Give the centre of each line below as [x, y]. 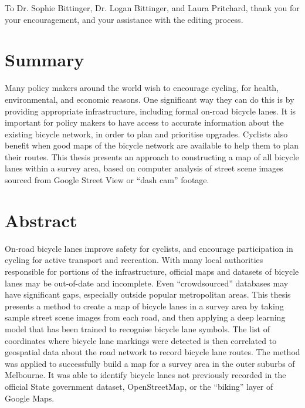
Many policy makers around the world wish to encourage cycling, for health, [142, 88]
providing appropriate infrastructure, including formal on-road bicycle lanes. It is [150, 111]
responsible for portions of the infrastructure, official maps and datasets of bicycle [152, 271]
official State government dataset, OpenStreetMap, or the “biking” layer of [139, 386]
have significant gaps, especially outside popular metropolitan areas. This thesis [148, 294]
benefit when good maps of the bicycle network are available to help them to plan [152, 145]
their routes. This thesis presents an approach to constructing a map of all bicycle [152, 156]
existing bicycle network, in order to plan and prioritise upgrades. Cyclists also [146, 134]
